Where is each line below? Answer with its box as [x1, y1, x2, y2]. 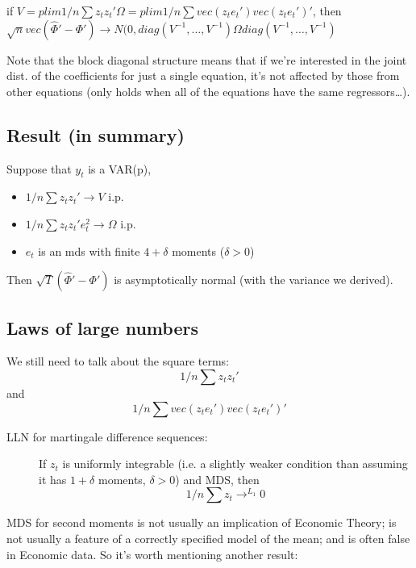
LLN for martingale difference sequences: [6, 428, 208, 445]
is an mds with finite [38, 242, 140, 259]
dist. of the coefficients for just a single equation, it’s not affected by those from [6, 67, 400, 84]
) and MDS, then [175, 470, 260, 487]
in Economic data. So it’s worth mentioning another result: [6, 545, 298, 562]
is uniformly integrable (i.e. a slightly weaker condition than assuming [62, 455, 408, 472]
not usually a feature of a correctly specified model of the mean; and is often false [6, 529, 410, 546]
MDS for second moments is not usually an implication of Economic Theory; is [6, 514, 397, 531]
